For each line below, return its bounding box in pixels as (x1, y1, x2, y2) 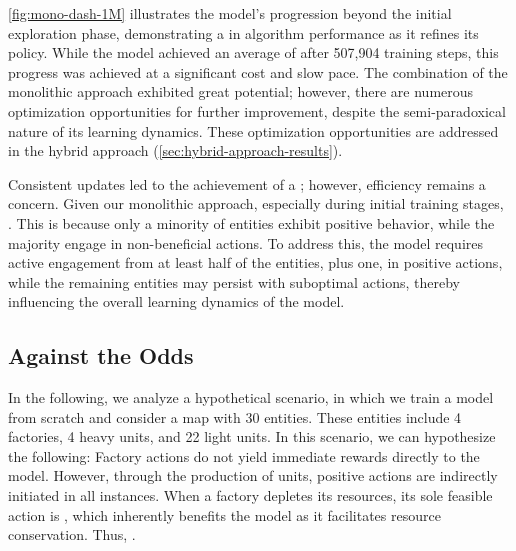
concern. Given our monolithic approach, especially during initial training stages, (8, 193, 504, 214)
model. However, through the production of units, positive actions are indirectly (8, 465, 498, 486)
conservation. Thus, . (8, 524, 136, 545)
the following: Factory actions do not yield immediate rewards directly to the (8, 445, 480, 466)
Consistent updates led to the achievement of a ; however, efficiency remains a (8, 173, 486, 194)
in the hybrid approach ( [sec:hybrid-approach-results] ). (8, 140, 343, 161)
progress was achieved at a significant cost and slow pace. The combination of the (8, 61, 508, 82)
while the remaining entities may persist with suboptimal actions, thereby (8, 271, 461, 292)
